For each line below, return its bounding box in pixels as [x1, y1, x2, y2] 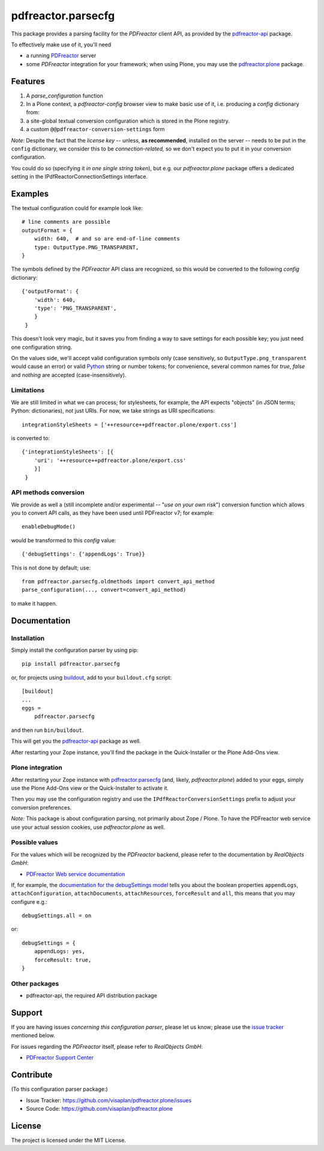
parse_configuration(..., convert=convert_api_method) [22, 586, 187, 594]
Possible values [11, 838, 58, 847]
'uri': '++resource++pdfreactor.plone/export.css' [34, 457, 187, 464]
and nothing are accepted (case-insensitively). [11, 371, 127, 378]
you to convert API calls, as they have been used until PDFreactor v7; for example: [11, 509, 214, 517]
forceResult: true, [34, 956, 92, 963]
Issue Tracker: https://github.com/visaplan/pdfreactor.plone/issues [26, 1096, 192, 1103]
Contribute [11, 1070, 53, 1080]
